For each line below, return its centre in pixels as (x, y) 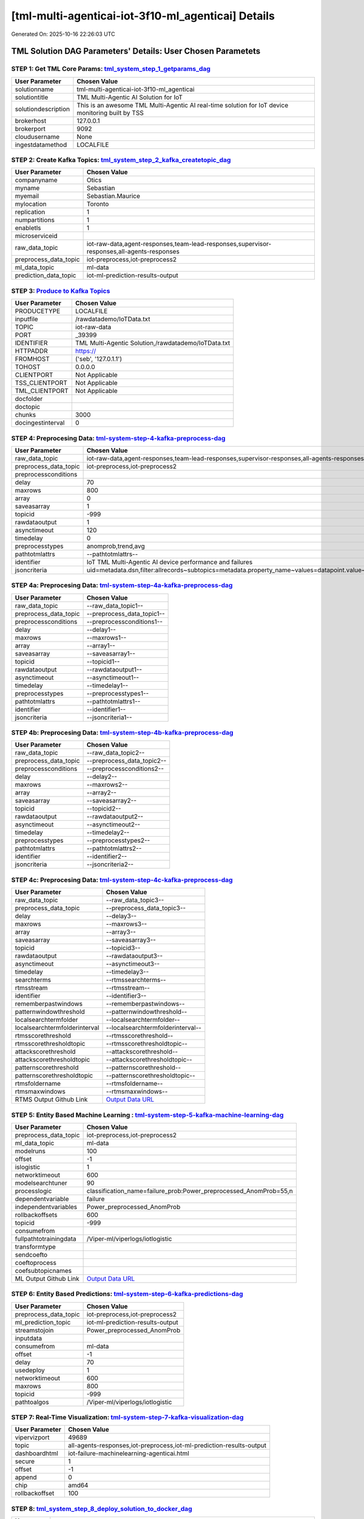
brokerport (30, 129)
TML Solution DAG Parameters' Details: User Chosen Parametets (136, 51)
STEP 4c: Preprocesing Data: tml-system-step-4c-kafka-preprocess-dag (122, 880)
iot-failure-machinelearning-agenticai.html (128, 1453)
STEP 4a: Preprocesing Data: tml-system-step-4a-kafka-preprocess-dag (122, 585)
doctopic (28, 407)
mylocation (31, 204)
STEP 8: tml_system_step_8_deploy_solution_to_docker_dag (102, 1509)
